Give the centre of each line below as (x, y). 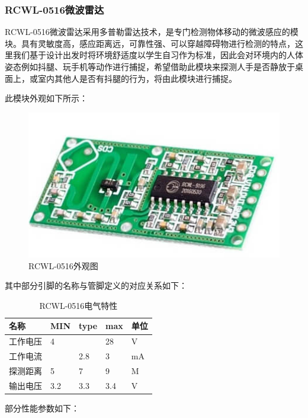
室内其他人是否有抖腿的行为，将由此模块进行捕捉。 (137, 78)
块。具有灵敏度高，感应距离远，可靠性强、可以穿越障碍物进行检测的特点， (150, 43)
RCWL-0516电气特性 (78, 305)
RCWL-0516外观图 (63, 265)
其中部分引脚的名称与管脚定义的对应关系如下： (96, 285)
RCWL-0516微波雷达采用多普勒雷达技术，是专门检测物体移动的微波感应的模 (152, 32)
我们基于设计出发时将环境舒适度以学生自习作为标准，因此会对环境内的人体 (158, 55)
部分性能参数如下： (42, 408)
